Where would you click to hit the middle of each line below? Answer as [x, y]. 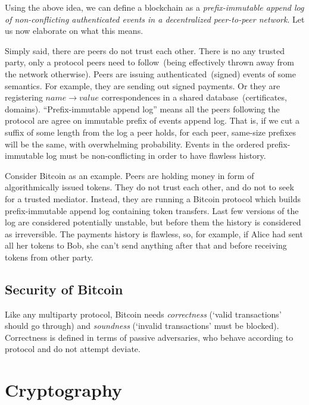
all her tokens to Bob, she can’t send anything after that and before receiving [146, 245]
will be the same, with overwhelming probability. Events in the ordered [135, 144]
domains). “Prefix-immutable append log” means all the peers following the [142, 109]
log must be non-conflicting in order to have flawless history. [156, 156]
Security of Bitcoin [64, 289]
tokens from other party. [49, 257]
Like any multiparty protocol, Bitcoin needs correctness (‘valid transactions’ [143, 314]
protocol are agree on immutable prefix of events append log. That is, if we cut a [152, 120]
